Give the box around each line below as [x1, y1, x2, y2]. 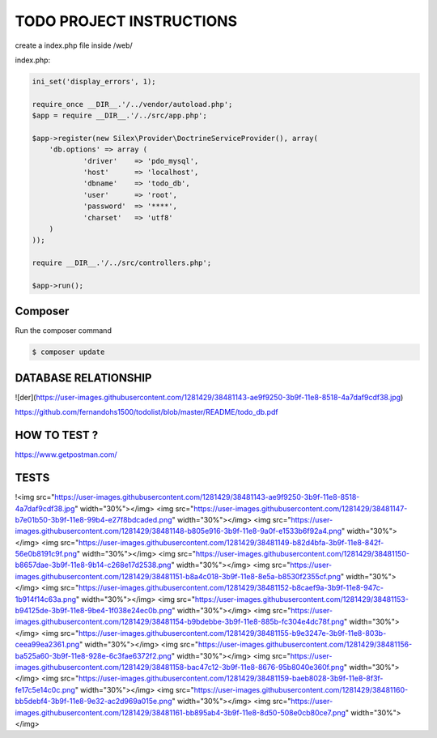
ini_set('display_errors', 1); [32, 77, 157, 86]
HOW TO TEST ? [15, 429, 99, 442]
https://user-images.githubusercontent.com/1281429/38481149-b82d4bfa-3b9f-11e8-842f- [78, 537, 384, 547]
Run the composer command [15, 326, 112, 335]
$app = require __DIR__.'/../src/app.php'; [32, 111, 208, 121]
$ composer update [32, 348, 105, 356]
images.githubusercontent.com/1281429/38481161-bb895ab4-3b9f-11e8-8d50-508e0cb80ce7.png [15, 707, 346, 717]
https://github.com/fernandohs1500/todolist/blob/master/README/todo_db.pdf [15, 407, 278, 417]
